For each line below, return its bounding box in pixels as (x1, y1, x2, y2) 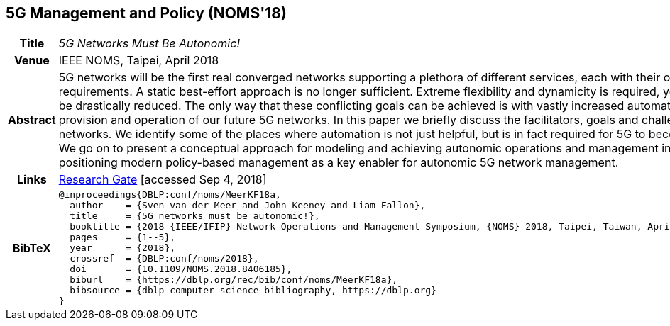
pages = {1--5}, (70, 232, 176, 243)
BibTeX (12, 240, 51, 255)
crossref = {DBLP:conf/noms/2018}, (70, 253, 259, 264)
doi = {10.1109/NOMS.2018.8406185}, (70, 264, 292, 275)
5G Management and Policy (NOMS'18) (6, 4, 287, 22)
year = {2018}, (70, 242, 176, 254)
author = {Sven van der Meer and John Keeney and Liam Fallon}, (70, 200, 426, 211)
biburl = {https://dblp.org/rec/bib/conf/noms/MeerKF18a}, (70, 274, 398, 286)
